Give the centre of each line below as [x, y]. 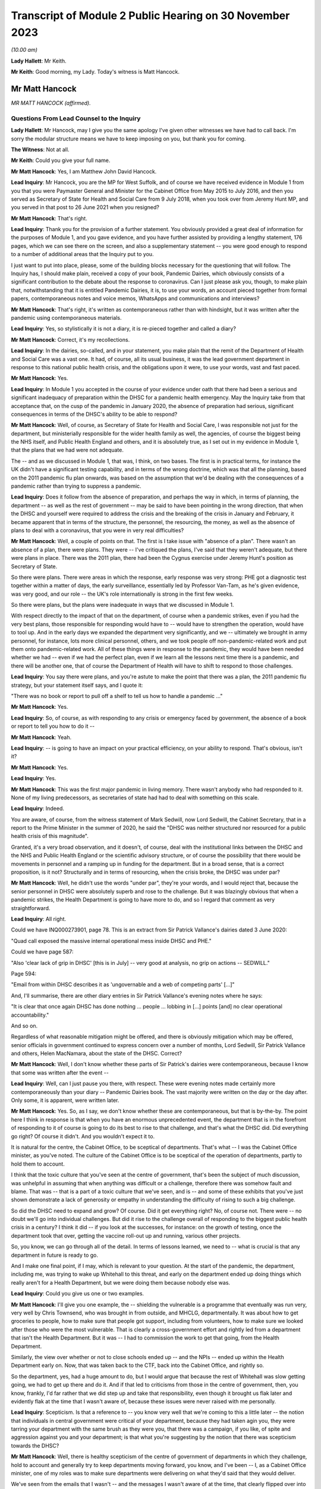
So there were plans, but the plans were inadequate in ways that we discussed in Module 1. [122, 605]
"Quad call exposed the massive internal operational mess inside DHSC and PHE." [111, 940]
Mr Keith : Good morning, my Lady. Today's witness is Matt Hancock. [95, 72]
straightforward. [31, 908]
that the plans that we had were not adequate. [67, 450]
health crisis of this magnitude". [50, 836]
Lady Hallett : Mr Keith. [39, 61]
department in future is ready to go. [54, 1255]
